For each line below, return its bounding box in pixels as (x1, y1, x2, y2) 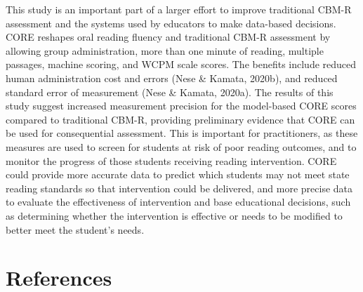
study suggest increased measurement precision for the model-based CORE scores (6, 98, 357, 113)
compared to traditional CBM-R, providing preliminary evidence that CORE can (6, 112, 355, 126)
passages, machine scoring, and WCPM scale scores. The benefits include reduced (6, 57, 357, 72)
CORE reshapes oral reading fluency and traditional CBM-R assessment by (6, 29, 331, 44)
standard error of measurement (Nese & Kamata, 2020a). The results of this (6, 84, 334, 99)
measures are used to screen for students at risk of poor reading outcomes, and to (6, 139, 357, 154)
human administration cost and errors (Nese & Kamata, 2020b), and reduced (6, 70, 338, 85)
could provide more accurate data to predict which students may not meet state (6, 167, 350, 182)
